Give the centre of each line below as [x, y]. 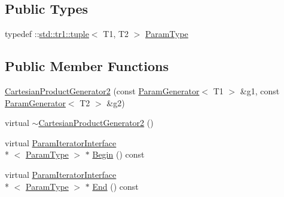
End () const [115, 186]
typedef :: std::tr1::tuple [47, 34]
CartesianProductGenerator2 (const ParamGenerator [102, 91]
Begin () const [118, 154]
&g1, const [260, 91]
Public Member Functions [87, 66]
